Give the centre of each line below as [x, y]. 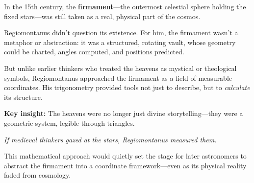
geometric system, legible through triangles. [69, 123]
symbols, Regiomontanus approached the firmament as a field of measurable [118, 78]
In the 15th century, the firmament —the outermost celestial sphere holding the [125, 6]
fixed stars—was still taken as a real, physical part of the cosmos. [102, 16]
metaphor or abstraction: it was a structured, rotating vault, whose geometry [120, 42]
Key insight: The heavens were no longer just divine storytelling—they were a [124, 113]
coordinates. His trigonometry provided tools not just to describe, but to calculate [127, 87]
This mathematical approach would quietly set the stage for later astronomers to [125, 156]
